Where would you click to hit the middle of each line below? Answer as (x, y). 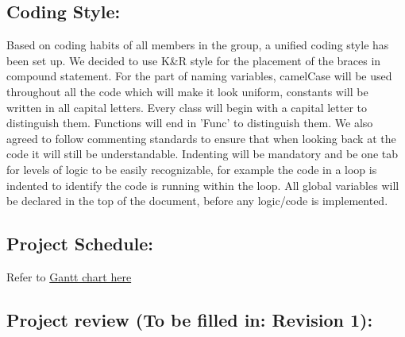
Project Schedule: (80, 244)
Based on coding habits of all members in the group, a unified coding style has (198, 45)
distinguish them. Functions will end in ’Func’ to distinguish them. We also (190, 123)
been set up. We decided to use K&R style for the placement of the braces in (194, 60)
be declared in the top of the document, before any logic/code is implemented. (197, 201)
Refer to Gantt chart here (69, 276)
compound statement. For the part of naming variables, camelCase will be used (199, 76)
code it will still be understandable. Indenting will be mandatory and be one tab (202, 154)
